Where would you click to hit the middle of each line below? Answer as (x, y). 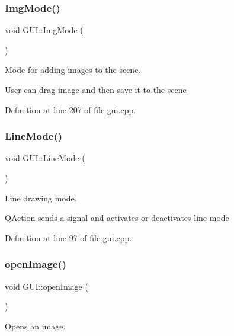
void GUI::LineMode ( (45, 158)
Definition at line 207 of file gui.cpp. (70, 109)
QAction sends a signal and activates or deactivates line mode (117, 218)
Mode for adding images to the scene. (73, 70)
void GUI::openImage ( (47, 286)
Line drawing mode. (41, 198)
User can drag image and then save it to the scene (96, 89)
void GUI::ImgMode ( (44, 30)
